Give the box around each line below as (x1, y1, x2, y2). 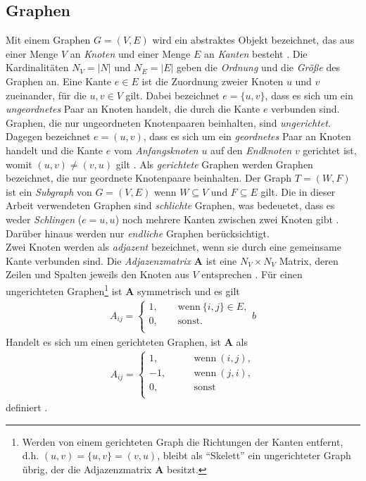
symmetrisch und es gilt (137, 283, 240, 298)
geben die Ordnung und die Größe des (177, 60, 340, 75)
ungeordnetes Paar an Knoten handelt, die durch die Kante (6, 101, 260, 116)
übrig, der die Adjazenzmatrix (22, 461, 152, 476)
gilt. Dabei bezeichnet (125, 87, 220, 102)
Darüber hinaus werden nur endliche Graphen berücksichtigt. (6, 225, 270, 240)
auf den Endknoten (210, 142, 292, 157)
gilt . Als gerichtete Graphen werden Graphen (115, 156, 313, 171)
